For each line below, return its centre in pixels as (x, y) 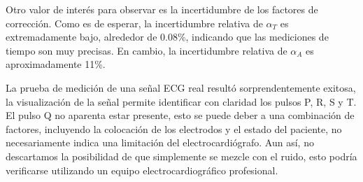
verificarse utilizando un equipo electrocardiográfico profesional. (142, 170)
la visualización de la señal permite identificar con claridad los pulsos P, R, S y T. (181, 101)
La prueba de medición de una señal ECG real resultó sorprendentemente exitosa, (181, 87)
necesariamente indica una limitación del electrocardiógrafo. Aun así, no (160, 142)
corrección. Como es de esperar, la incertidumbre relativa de (134, 23)
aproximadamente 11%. (56, 64)
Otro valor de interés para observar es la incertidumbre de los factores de (162, 9)
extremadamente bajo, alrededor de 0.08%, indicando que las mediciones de (167, 37)
